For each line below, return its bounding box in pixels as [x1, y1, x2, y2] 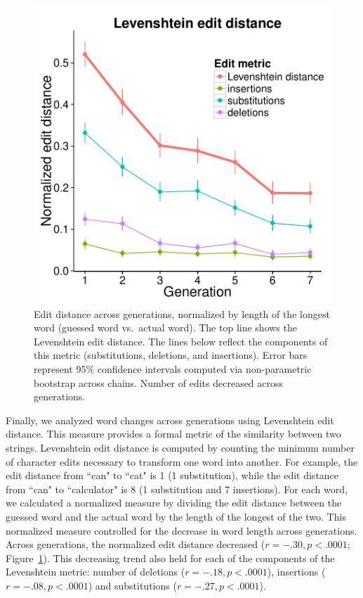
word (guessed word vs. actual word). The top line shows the [34, 320, 297, 335]
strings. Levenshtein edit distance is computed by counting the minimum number [6, 440, 355, 454]
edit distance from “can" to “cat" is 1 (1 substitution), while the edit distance [6, 468, 339, 483]
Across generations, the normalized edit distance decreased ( [6, 537, 265, 552]
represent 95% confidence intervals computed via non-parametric [34, 361, 312, 376]
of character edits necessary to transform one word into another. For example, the [6, 454, 358, 469]
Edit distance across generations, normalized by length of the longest [34, 306, 330, 321]
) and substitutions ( [88, 578, 177, 592]
